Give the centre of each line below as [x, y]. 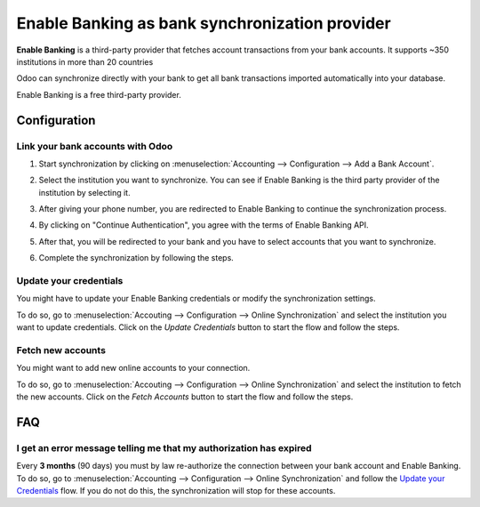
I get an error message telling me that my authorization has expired [164, 447]
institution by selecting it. [84, 192]
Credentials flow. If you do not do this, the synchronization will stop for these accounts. [176, 491]
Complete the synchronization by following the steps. [136, 258]
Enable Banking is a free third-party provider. [99, 94]
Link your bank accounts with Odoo [95, 146]
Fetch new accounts [61, 350]
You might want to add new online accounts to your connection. [133, 368]
